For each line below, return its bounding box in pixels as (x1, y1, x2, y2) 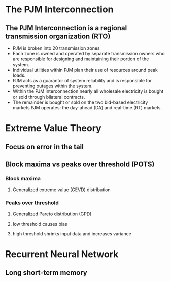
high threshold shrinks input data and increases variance (12, 230, 132, 237)
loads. (12, 72, 26, 78)
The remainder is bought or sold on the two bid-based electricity (12, 99, 148, 105)
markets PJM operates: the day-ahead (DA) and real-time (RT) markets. (12, 105, 162, 110)
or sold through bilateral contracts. (12, 94, 85, 100)
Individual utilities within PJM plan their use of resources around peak (12, 67, 158, 73)
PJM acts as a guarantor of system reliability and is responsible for (12, 78, 152, 83)
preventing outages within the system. (12, 83, 93, 89)
